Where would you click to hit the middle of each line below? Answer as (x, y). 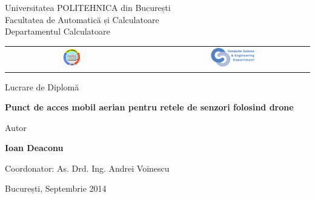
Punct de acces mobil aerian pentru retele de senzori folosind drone (149, 107)
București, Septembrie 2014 (56, 188)
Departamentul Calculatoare (58, 31)
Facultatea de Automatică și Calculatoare (82, 19)
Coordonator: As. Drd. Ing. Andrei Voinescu (87, 168)
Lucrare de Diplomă (42, 86)
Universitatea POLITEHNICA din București (88, 7)
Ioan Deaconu (34, 148)
